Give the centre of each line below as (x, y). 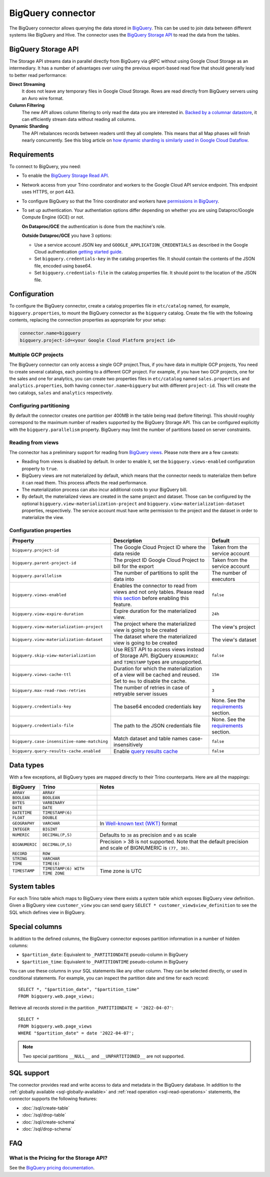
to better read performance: (38, 75)
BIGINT (50, 829)
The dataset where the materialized (155, 636)
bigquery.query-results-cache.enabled (56, 751)
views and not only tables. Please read (159, 591)
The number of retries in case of (151, 687)
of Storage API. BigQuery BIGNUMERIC (156, 655)
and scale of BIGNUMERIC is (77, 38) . (145, 847)
